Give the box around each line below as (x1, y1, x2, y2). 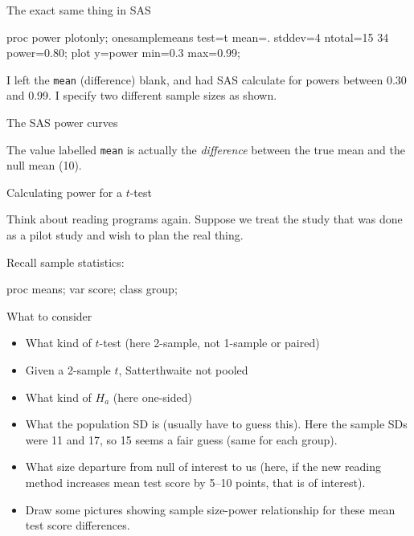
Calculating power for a (6, 183, 122, 200)
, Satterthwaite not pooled (118, 362, 248, 378)
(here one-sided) (113, 388, 192, 405)
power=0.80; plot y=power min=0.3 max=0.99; (6, 44, 240, 61)
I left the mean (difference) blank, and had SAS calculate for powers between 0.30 (6, 71, 407, 88)
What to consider (6, 307, 92, 324)
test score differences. (25, 517, 130, 534)
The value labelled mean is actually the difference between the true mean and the (6, 141, 405, 158)
